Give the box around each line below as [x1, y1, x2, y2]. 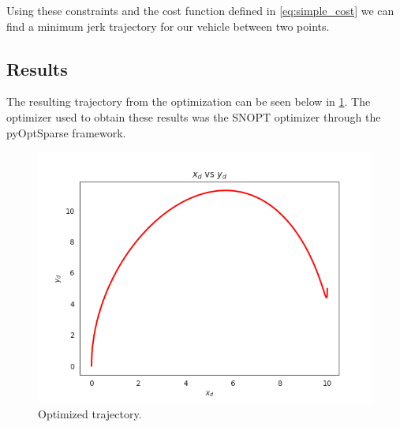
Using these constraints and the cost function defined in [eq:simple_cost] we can [6, 2, 394, 18]
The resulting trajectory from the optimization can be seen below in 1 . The [6, 93, 371, 110]
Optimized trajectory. [38, 405, 142, 421]
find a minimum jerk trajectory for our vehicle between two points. [6, 17, 330, 34]
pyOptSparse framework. [6, 124, 126, 140]
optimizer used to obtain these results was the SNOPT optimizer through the [6, 108, 381, 125]
